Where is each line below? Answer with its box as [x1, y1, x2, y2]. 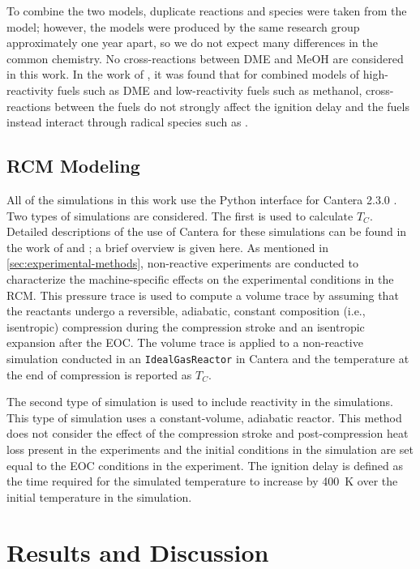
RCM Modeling [6, 153, 140, 178]
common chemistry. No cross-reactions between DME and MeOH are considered [6, 49, 404, 66]
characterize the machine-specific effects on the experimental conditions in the [6, 270, 394, 287]
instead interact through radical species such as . [6, 113, 248, 130]
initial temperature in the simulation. [6, 488, 192, 505]
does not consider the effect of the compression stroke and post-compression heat [6, 425, 409, 442]
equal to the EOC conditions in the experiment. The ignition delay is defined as [6, 456, 403, 473]
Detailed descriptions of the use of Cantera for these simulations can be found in [6, 223, 407, 240]
